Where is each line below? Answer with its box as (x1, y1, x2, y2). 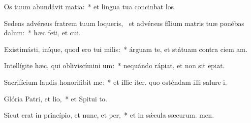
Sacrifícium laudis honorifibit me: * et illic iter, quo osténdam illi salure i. (4, 76, 227, 87)
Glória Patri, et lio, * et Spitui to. (4, 93, 108, 103)
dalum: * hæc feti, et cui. (4, 27, 81, 38)
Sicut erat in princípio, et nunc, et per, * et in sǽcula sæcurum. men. (4, 110, 214, 120)
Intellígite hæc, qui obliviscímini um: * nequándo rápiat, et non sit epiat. (4, 60, 225, 71)
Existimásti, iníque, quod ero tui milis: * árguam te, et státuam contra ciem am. (4, 44, 248, 54)
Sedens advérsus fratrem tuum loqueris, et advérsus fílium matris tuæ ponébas (4, 18, 245, 28)
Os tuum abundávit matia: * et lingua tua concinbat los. (4, 1, 176, 11)
